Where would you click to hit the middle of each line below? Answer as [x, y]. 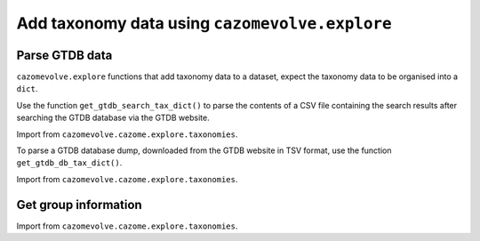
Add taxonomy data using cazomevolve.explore [204, 23]
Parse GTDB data [64, 55]
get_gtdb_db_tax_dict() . [69, 163]
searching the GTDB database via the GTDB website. [113, 118]
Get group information [79, 205]
